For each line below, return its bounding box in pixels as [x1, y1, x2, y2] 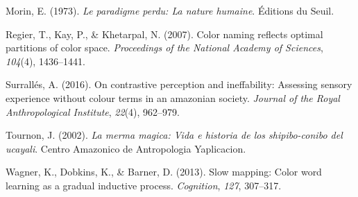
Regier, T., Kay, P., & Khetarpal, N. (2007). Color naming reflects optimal [6, 26, 323, 41]
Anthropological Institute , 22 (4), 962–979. [6, 104, 180, 119]
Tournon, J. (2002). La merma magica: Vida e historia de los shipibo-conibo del [6, 128, 343, 142]
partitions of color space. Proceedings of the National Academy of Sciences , [6, 40, 323, 55]
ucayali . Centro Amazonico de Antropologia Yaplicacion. [6, 141, 246, 155]
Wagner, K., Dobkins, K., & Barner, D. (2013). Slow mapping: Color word [6, 164, 322, 179]
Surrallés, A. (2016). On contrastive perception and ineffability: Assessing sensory [6, 77, 352, 92]
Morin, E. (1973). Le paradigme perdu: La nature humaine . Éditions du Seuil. [6, 3, 334, 17]
